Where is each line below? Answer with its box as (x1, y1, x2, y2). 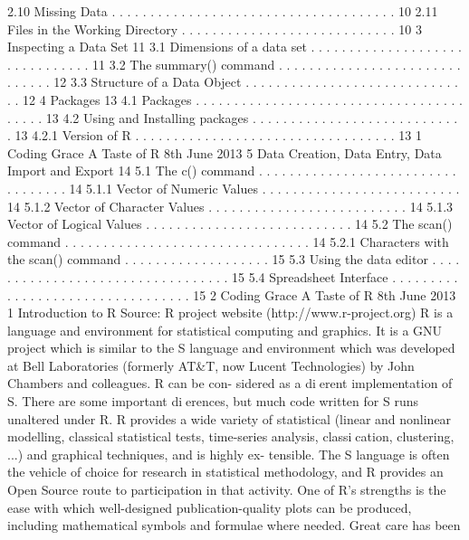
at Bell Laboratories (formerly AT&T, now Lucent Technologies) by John (7, 355, 415, 374)
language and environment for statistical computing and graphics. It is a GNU (7, 320, 443, 339)
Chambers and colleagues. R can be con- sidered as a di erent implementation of (7, 374, 453, 393)
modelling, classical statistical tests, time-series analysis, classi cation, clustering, (7, 427, 455, 446)
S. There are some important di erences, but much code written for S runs (7, 392, 418, 411)
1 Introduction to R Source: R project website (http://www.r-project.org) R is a (7, 303, 454, 322)
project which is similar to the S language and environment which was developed (7, 338, 455, 357)
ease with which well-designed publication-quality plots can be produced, (7, 497, 412, 516)
